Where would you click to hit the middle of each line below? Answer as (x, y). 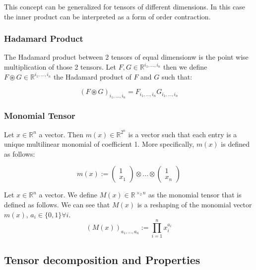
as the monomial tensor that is (195, 195)
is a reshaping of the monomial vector (194, 205)
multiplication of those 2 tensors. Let (60, 67)
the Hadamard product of (92, 76)
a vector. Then (61, 134)
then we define (185, 67)
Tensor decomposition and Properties (102, 259)
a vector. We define (68, 195)
